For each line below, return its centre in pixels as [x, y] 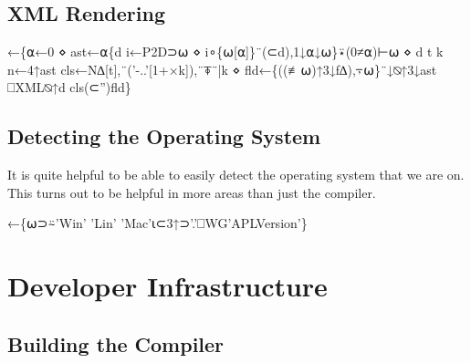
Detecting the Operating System [164, 136]
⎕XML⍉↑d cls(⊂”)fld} [69, 87]
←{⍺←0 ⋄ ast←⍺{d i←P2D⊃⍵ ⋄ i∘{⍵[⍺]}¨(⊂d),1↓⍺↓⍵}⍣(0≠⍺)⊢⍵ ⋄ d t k [225, 52]
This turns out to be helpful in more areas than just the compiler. [192, 192]
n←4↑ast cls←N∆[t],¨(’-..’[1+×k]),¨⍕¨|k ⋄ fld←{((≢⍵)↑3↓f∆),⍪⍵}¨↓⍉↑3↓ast [222, 69]
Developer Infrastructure [167, 286]
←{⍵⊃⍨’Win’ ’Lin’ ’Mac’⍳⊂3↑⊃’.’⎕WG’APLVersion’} [157, 223]
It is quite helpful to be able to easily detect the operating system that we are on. [236, 175]
